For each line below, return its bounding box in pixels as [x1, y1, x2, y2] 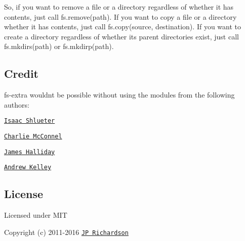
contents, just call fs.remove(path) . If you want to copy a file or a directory [4, 11, 237, 22]
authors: [4, 99, 29, 110]
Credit [4, 66, 38, 81]
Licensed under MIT [4, 210, 67, 220]
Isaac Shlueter [4, 117, 55, 125]
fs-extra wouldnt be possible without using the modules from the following [4, 89, 235, 100]
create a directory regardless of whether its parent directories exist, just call [4, 31, 239, 41]
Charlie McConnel [4, 133, 62, 140]
